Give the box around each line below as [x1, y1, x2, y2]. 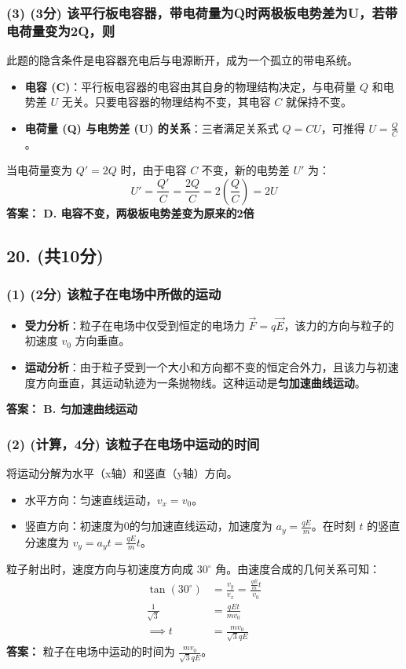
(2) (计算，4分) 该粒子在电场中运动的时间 [6, 433, 260, 453]
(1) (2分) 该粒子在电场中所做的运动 [6, 284, 221, 304]
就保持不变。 [286, 93, 353, 110]
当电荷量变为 [6, 162, 72, 178]
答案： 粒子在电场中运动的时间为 [6, 643, 175, 660]
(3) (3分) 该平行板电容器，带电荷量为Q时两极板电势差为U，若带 [6, 2, 398, 22]
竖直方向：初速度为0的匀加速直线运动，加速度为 [24, 517, 272, 534]
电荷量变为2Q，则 [6, 20, 115, 40]
